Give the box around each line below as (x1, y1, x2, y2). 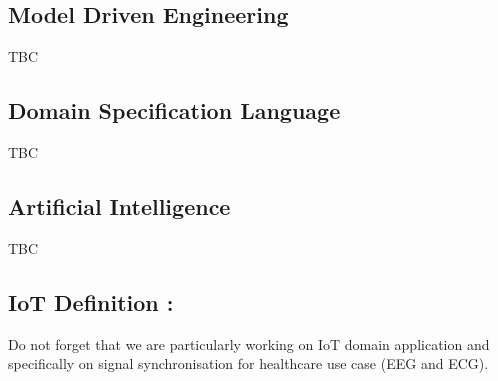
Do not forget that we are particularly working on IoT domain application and (8, 333, 490, 354)
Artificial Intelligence (8, 190, 231, 221)
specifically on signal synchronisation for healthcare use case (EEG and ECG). (8, 353, 489, 374)
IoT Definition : (8, 286, 174, 317)
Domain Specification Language (8, 95, 341, 126)
